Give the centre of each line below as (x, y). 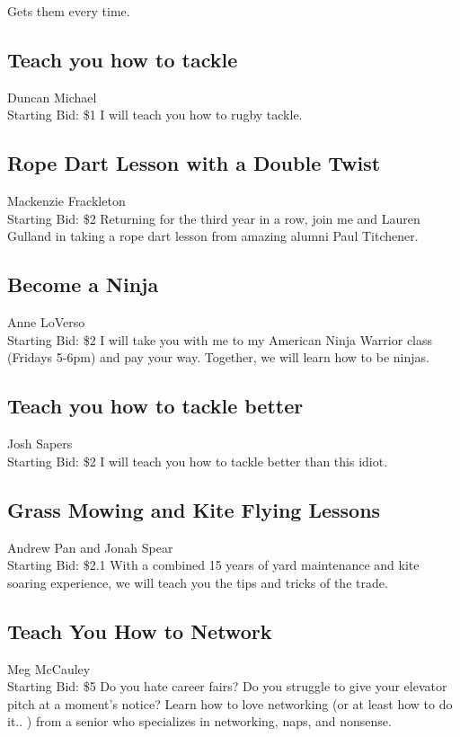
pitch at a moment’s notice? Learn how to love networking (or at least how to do (230, 703)
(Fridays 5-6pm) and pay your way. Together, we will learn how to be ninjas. (218, 357)
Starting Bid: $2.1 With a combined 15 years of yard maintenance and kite (213, 565)
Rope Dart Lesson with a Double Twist (194, 163)
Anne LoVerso (46, 322)
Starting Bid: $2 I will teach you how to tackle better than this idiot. (198, 461)
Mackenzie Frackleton (66, 201)
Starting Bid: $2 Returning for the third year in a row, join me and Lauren (214, 218)
